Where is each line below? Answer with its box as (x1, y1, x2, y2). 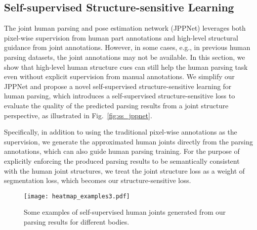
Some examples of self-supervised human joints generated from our (24, 207, 226, 217)
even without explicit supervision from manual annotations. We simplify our (4, 71, 235, 82)
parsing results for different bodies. (24, 216, 129, 227)
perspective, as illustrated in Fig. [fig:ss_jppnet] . (4, 110, 152, 120)
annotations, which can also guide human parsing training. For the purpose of (4, 146, 240, 156)
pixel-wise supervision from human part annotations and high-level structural (4, 32, 238, 43)
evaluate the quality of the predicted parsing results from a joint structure (4, 100, 229, 110)
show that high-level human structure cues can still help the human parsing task (4, 61, 248, 72)
